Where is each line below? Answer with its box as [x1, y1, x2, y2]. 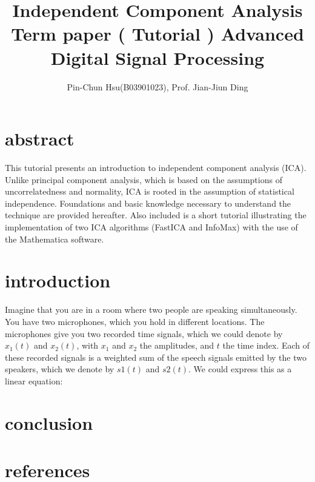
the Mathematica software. [5, 232, 104, 245]
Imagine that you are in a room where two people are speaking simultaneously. [5, 303, 297, 316]
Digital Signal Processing [50, 45, 265, 70]
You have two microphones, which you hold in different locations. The [5, 315, 265, 327]
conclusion [5, 410, 93, 435]
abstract [5, 126, 75, 151]
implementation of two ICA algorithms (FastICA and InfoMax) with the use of [5, 221, 298, 233]
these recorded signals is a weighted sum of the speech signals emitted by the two [5, 350, 307, 363]
